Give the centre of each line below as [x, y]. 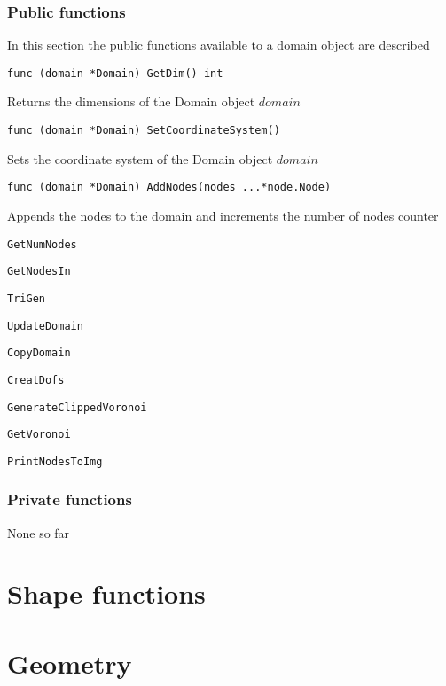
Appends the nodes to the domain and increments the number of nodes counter [223, 215]
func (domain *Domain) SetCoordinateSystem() [144, 131]
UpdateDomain [45, 326]
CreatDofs [36, 380]
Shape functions [106, 593]
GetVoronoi [39, 435]
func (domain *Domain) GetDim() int [115, 73]
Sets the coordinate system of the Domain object [140, 158]
